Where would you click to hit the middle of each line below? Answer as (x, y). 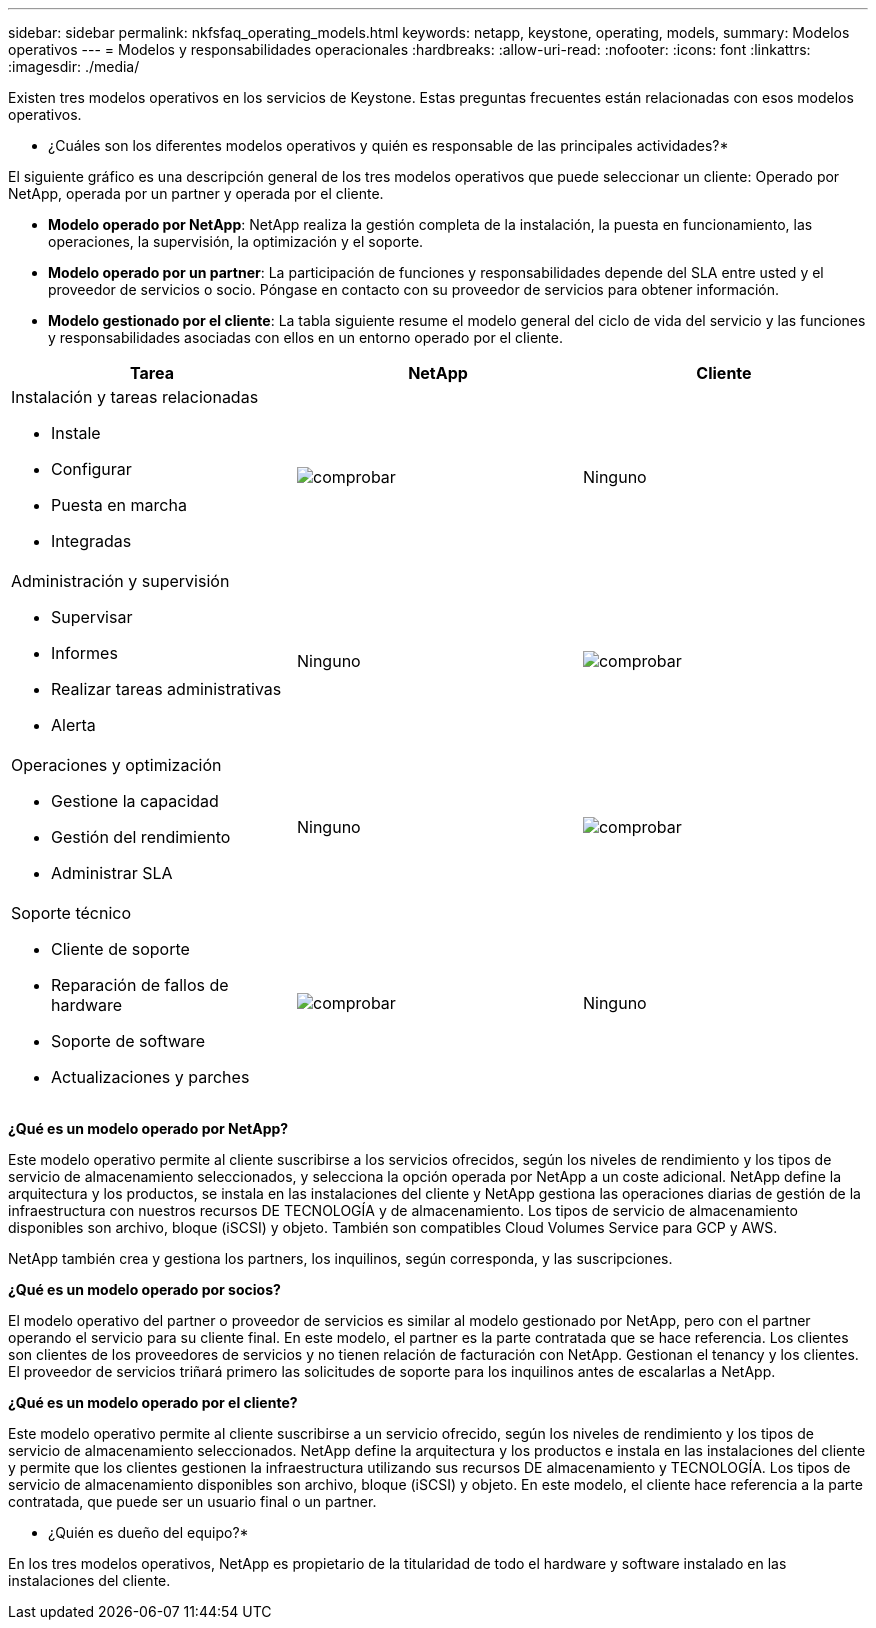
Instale (76, 433)
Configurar (91, 469)
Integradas (91, 541)
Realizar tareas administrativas (166, 689)
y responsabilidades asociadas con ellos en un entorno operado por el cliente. (305, 337)
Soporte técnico (71, 913)
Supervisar (92, 617)
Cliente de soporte (120, 949)
